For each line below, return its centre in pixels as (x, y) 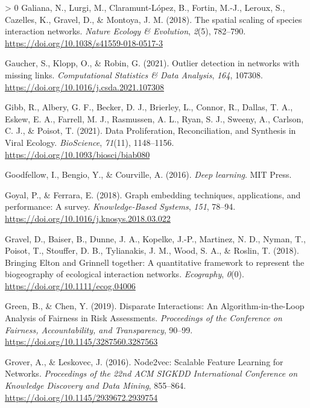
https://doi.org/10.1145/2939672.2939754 (81, 397)
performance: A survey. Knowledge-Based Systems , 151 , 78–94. (120, 206)
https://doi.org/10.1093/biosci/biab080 (77, 154)
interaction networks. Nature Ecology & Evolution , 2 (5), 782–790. (125, 31)
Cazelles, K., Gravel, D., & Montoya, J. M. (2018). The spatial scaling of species (153, 19)
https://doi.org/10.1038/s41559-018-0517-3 (84, 42)
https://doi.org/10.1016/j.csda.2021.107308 (84, 86)
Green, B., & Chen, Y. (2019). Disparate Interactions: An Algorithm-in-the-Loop (155, 306)
